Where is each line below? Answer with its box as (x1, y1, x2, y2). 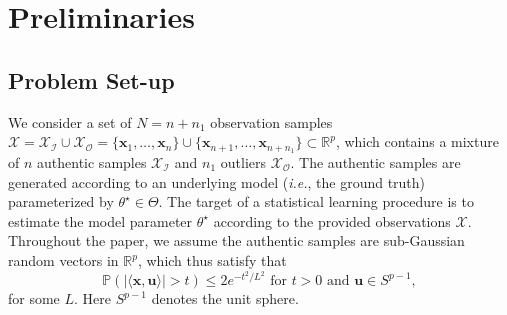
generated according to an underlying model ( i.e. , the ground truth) (8, 171, 426, 192)
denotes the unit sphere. (151, 288, 299, 309)
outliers (220, 152, 267, 173)
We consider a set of (8, 111, 132, 132)
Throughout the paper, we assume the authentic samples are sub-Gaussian (8, 230, 465, 251)
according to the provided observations (213, 210, 451, 231)
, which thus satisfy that (137, 250, 287, 270)
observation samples (210, 111, 333, 132)
